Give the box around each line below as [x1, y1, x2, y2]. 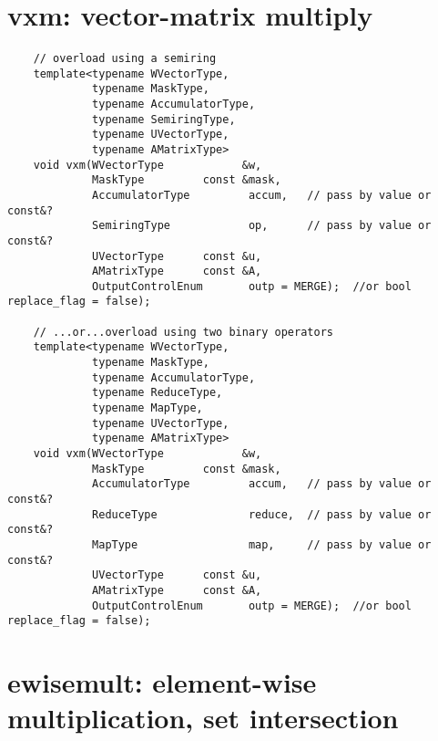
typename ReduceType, [92, 386, 223, 400]
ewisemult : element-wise [7, 663, 317, 701]
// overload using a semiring [33, 51, 217, 65]
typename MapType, [92, 402, 203, 415]
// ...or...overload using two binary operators [33, 325, 333, 339]
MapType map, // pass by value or [92, 537, 432, 551]
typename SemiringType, [92, 112, 236, 126]
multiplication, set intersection [7, 699, 399, 736]
